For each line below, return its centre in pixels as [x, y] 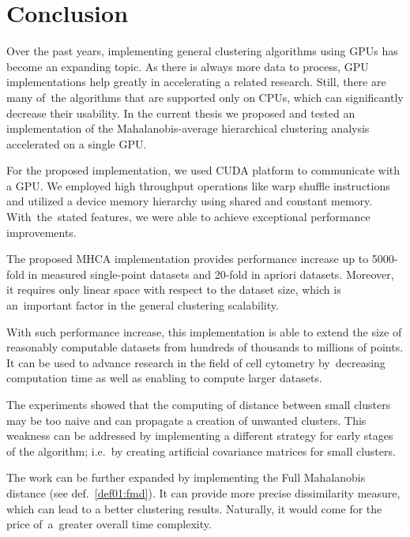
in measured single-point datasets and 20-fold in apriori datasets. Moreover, [211, 274]
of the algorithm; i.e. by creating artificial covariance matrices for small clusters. [201, 451]
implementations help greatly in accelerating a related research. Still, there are [196, 82]
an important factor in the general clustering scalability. [143, 305]
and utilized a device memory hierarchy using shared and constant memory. [190, 201]
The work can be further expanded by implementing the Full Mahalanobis [186, 477]
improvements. [41, 232]
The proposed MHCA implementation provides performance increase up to [188, 259]
